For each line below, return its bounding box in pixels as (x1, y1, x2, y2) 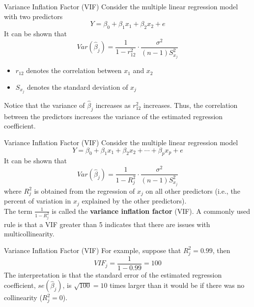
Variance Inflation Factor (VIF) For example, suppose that (4, 245, 181, 255)
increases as (95, 100, 131, 110)
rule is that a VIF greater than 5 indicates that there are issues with (4, 219, 210, 229)
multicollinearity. (4, 229, 55, 239)
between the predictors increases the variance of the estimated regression (4, 111, 223, 121)
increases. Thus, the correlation (143, 100, 238, 110)
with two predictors (4, 11, 63, 21)
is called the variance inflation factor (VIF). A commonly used (52, 205, 251, 216)
